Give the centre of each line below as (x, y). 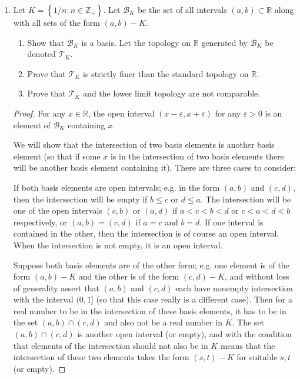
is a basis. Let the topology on (136, 42)
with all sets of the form (56, 22)
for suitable (257, 357)
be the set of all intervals (182, 9)
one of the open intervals (58, 210)
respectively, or (40, 222)
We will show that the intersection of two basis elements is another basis (144, 144)
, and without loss (257, 276)
